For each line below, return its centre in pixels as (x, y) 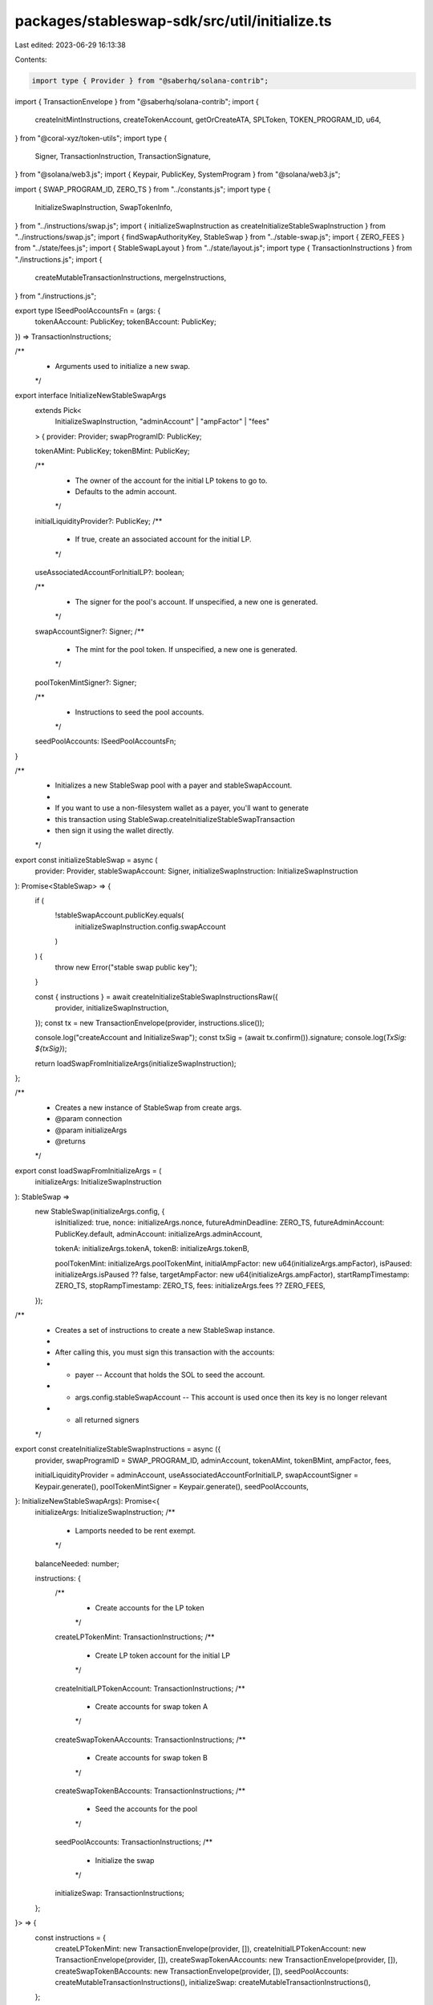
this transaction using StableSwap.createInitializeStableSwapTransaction (175, 819)
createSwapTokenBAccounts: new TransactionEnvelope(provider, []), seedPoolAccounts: (202, 1971)
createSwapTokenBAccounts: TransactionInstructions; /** (150, 1791)
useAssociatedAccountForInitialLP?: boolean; (109, 573)
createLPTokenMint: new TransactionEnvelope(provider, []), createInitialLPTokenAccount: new (210, 1948)
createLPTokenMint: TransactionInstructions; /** (135, 1637)
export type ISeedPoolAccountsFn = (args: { (88, 310)
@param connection (89, 1119)
